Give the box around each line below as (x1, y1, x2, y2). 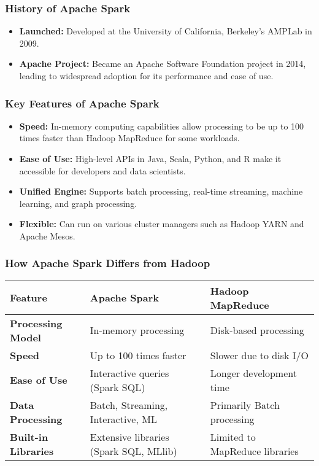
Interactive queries (90, 365, 169, 380)
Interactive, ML (90, 411, 157, 426)
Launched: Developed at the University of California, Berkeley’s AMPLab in (19, 25, 312, 37)
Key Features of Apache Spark (5, 95, 159, 111)
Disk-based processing (210, 323, 304, 338)
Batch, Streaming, (90, 397, 168, 412)
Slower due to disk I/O (210, 348, 309, 362)
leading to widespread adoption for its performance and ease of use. (19, 69, 274, 82)
